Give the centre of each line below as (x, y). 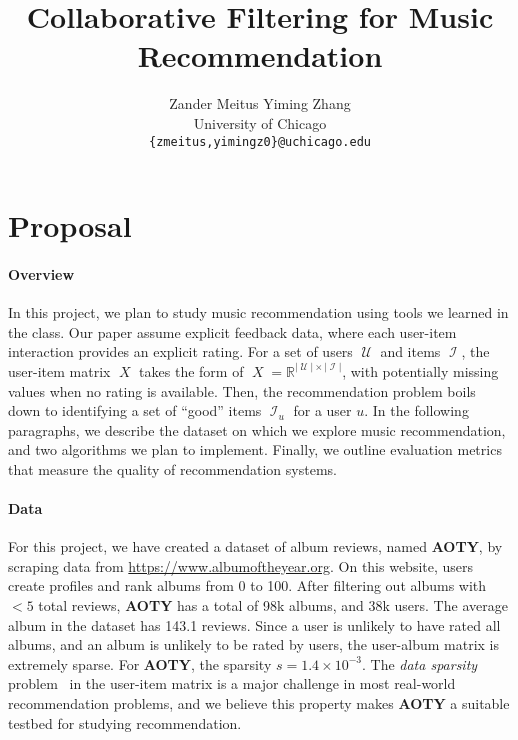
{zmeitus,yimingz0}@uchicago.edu (260, 141)
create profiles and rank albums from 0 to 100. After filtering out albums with (247, 585)
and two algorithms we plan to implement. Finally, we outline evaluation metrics (255, 449)
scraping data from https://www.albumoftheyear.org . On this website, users (241, 565)
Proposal (70, 225)
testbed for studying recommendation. (125, 722)
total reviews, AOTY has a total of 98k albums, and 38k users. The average (273, 605)
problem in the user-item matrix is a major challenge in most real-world (232, 683)
